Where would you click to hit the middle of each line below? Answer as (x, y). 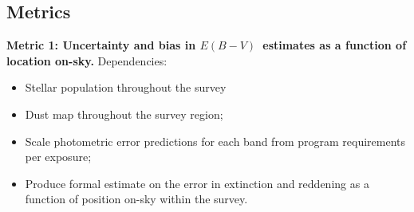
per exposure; (58, 157)
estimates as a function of (335, 45)
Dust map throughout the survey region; (124, 114)
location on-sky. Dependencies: (87, 60)
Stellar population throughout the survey (126, 87)
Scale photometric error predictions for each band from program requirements (215, 141)
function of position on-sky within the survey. (136, 199)
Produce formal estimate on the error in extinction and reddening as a (197, 183)
